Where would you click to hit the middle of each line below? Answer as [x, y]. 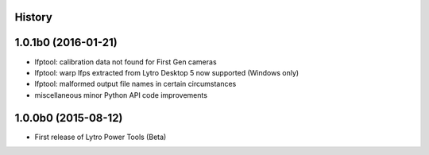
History [34, 17]
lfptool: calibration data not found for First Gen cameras [126, 62]
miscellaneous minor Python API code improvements [121, 95]
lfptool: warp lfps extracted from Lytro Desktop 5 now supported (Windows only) [167, 72]
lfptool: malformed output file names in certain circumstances [135, 84]
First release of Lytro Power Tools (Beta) [100, 137]
